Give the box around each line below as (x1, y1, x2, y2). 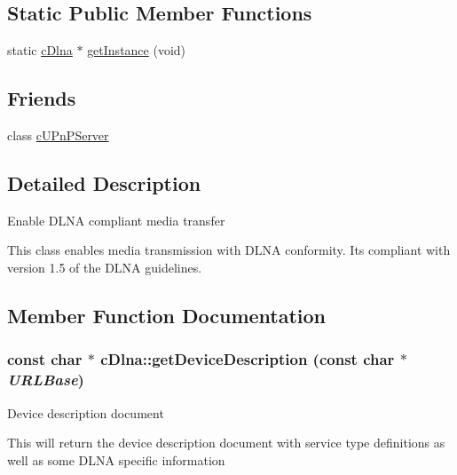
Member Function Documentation (7, 301, 327, 329)
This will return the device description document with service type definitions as (7, 433, 445, 452)
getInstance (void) (87, 41, 186, 59)
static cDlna (7, 41, 73, 59)
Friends (7, 84, 76, 112)
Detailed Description (7, 169, 201, 196)
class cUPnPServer (7, 126, 109, 144)
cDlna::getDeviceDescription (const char (100, 348, 395, 370)
